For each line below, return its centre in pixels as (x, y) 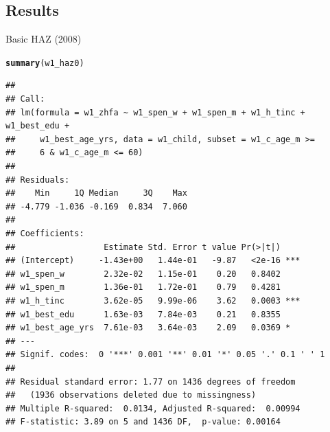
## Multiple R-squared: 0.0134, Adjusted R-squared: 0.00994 (153, 408)
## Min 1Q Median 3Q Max (96, 193)
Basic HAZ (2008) (44, 39)
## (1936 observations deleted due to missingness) (131, 395)
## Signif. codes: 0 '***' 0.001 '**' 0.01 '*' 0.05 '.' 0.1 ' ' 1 (165, 355)
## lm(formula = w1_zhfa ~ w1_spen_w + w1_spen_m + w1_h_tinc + (155, 112)
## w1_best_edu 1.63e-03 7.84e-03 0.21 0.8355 (143, 314)
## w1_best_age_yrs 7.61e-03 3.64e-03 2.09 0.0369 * (148, 328)
